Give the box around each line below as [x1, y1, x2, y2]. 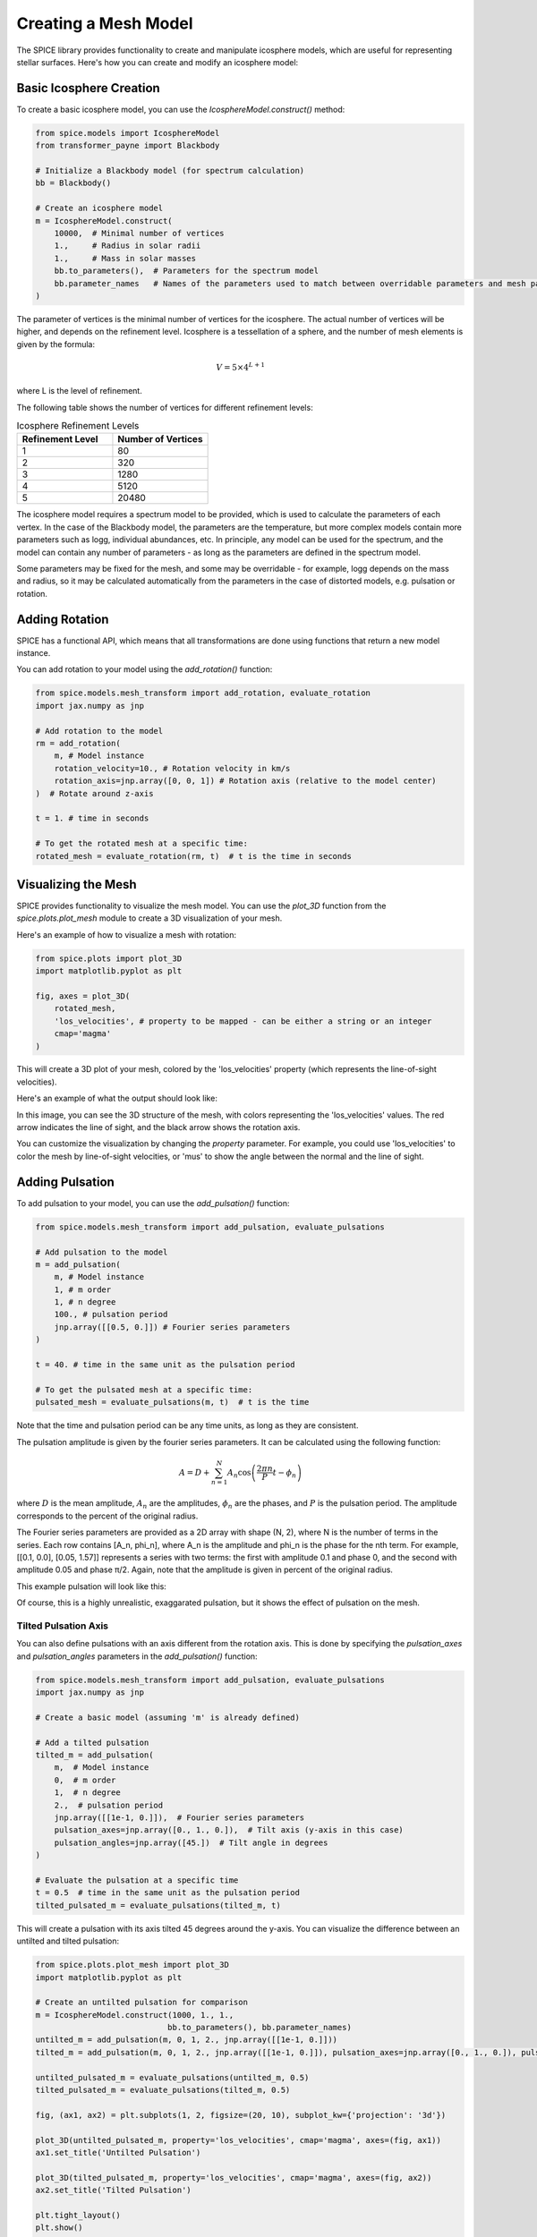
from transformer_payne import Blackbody [35, 140, 220, 151]
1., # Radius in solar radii [54, 241, 201, 251]
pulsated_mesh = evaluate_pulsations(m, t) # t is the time [35, 1397, 310, 1408]
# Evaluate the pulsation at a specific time [35, 1875, 239, 1885]
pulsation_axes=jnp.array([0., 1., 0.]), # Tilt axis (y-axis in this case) [54, 1825, 405, 1835]
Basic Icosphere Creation [16, 81, 160, 96]
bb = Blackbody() [35, 178, 112, 188]
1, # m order [54, 1284, 112, 1295]
